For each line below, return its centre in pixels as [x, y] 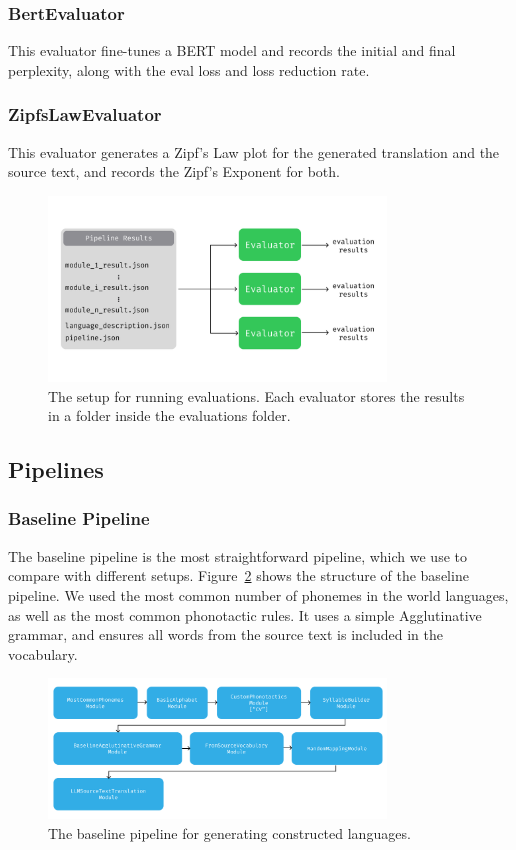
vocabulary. [43, 653]
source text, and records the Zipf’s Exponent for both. [174, 171]
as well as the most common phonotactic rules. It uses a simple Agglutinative [245, 614]
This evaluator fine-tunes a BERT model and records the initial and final [232, 50]
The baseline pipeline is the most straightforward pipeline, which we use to [237, 555]
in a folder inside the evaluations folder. [169, 415]
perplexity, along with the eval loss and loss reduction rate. [189, 69]
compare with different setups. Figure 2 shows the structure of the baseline [238, 575]
